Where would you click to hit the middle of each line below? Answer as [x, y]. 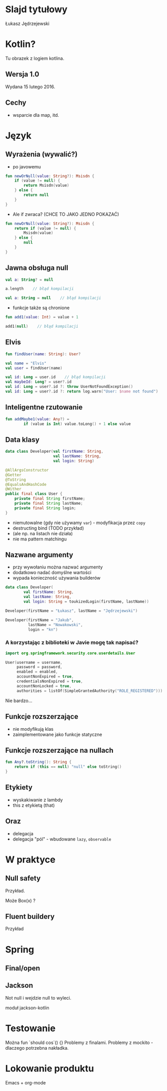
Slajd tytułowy [36, 9]
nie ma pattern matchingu [40, 539]
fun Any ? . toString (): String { [38, 762]
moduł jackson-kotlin [27, 1008]
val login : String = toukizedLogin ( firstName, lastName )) [86, 602]
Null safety [23, 878]
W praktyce [31, 860]
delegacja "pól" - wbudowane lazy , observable [62, 839]
